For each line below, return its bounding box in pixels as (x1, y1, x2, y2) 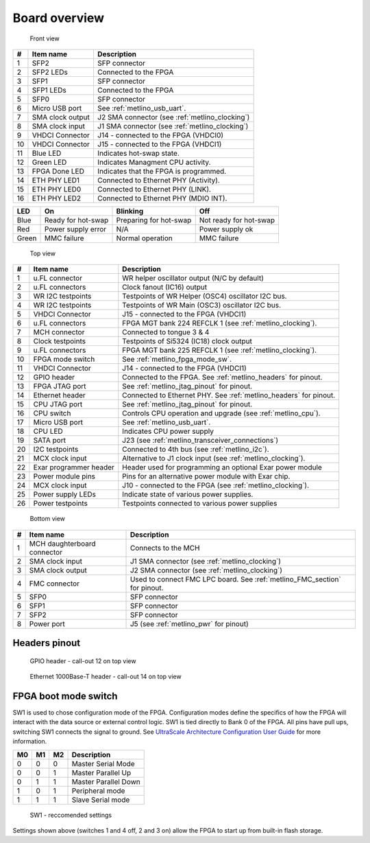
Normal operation (116, 233, 173, 243)
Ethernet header (33, 391, 86, 400)
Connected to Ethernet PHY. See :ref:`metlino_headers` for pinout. (122, 391, 336, 400)
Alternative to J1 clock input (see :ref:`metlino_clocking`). (122, 454, 306, 463)
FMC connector (29, 579, 80, 588)
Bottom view (29, 515, 65, 523)
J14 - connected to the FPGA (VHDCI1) (122, 364, 247, 373)
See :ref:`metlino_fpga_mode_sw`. (122, 354, 232, 364)
